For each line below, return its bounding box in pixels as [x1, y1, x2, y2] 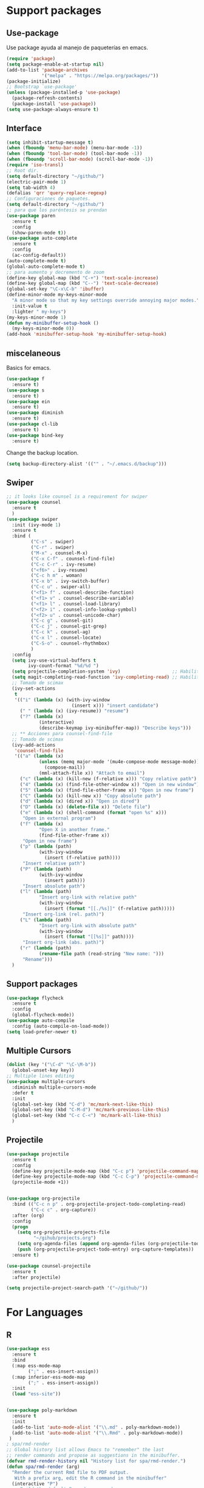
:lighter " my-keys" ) [12, 308, 67, 314]
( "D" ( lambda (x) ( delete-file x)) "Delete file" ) [19, 804, 151, 810]
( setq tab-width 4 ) [6, 185, 56, 191]
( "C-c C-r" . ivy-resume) [30, 561, 97, 568]
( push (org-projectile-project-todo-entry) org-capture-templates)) [17, 1246, 194, 1252]
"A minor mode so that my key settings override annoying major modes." [12, 297, 200, 304]
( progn [12, 1224, 29, 1230]
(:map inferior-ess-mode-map [12, 1374, 86, 1380]
